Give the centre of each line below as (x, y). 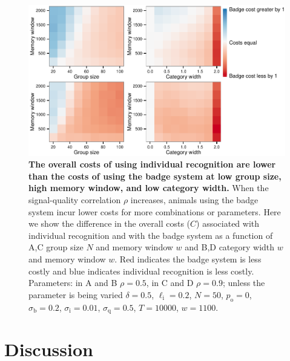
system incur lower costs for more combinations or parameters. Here (155, 211)
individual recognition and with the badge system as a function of (151, 235)
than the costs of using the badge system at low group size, (155, 176)
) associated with (228, 223)
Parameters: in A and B (73, 283)
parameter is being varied (76, 294)
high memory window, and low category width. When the (149, 188)
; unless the (244, 283)
